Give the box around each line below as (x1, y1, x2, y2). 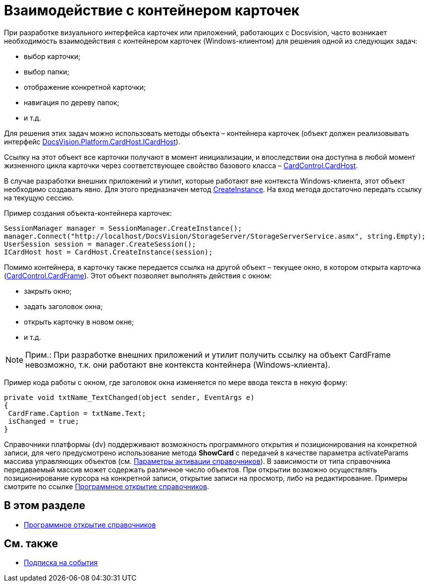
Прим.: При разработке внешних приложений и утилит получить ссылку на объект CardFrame (25, 349, 391, 360)
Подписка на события (24, 558, 98, 567)
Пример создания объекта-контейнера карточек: (4, 208, 172, 217)
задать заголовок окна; (24, 302, 103, 311)
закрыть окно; (24, 286, 72, 295)
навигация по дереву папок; (24, 98, 119, 107)
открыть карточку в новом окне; (24, 317, 134, 326)
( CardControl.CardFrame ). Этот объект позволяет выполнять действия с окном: (4, 271, 272, 280)
